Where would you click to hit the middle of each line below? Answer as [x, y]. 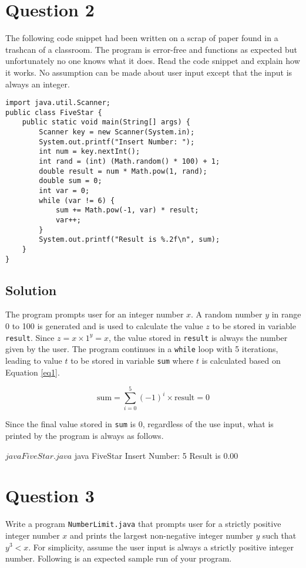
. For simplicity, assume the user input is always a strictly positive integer [161, 547]
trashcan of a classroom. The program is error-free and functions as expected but [151, 49]
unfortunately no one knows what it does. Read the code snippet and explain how [153, 61]
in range [286, 314]
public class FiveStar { [54, 112]
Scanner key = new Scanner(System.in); [117, 132]
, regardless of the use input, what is [208, 424]
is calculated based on [241, 360]
